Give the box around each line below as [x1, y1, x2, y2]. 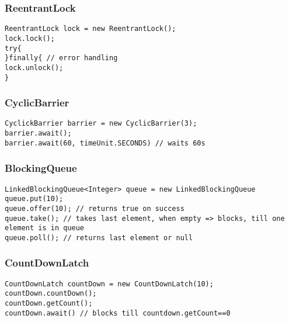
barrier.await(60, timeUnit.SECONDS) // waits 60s [5, 139, 206, 147]
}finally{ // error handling [5, 54, 118, 63]
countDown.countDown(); [5, 289, 97, 298]
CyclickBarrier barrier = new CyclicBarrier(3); [5, 119, 197, 128]
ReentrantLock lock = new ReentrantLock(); [5, 25, 176, 33]
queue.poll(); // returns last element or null [5, 233, 193, 242]
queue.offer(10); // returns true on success [5, 204, 184, 213]
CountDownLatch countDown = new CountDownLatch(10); [5, 279, 214, 288]
